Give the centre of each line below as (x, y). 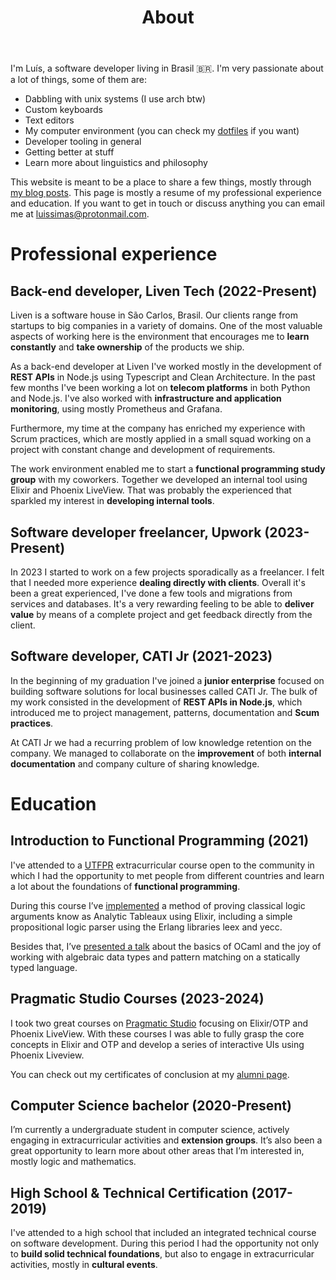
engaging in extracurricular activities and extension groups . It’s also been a (166, 1140)
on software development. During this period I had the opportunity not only (165, 1243)
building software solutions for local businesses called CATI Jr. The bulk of (164, 691)
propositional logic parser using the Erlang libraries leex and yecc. (146, 927)
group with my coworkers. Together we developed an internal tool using (159, 480)
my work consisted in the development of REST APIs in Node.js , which (156, 702)
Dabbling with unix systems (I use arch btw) (115, 99)
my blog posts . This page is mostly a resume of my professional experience (166, 193)
